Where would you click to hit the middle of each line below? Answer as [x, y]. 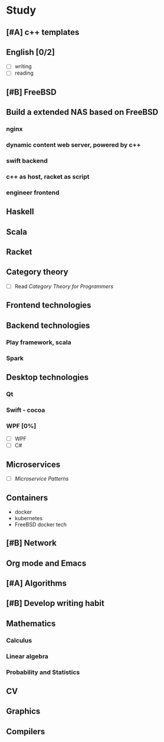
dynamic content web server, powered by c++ [73, 145]
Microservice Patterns [42, 479]
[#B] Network [32, 543]
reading [24, 73]
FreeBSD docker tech [40, 524]
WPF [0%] [21, 425]
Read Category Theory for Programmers [64, 286]
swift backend [27, 161]
